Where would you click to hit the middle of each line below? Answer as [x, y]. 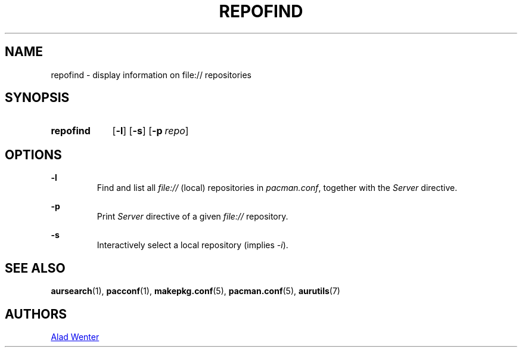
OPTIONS [33, 155]
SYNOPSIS [37, 98]
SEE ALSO [35, 268]
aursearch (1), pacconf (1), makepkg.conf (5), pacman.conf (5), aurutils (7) [195, 291]
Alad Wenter [75, 336]
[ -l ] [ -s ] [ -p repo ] [150, 131]
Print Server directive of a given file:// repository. [192, 217]
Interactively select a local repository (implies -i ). [192, 245]
